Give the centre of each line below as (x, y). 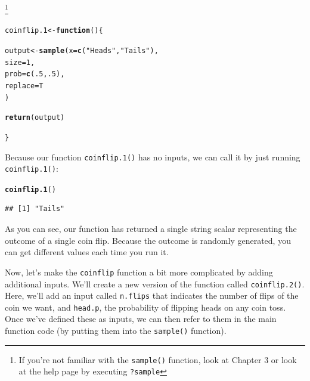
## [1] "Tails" (35, 209)
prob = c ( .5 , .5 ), (35, 74)
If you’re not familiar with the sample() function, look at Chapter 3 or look (158, 359)
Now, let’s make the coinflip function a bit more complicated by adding (139, 272)
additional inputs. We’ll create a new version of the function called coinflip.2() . (155, 284)
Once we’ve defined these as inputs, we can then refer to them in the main (141, 319)
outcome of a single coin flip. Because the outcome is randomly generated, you (148, 240)
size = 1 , (20, 62)
